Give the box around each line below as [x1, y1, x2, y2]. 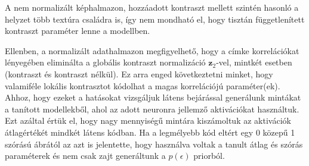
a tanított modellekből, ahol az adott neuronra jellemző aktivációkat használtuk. [5, 102, 299, 115]
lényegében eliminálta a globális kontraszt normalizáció [5, 56, 206, 68]
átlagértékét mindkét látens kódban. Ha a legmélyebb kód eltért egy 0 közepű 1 [5, 126, 295, 138]
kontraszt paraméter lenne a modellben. [5, 24, 150, 37]
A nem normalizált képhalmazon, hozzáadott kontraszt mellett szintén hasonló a [5, 1, 299, 13]
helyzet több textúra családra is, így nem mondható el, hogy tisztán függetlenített [5, 12, 305, 25]
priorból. [193, 149, 225, 162]
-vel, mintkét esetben [216, 56, 292, 68]
